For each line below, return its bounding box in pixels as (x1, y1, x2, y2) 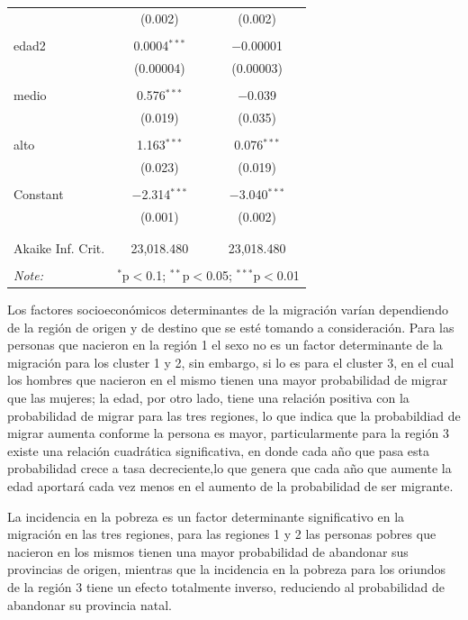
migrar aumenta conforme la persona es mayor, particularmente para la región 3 (7, 424, 449, 442)
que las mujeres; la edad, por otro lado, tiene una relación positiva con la (7, 388, 409, 406)
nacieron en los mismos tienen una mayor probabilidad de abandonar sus (7, 542, 409, 561)
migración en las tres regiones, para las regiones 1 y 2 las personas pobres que (7, 524, 436, 543)
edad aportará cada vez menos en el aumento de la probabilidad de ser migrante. (7, 476, 454, 495)
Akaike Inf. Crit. (13, 238, 105, 257)
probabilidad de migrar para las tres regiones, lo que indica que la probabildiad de (7, 406, 461, 424)
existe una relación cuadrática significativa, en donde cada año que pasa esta (7, 441, 429, 460)
